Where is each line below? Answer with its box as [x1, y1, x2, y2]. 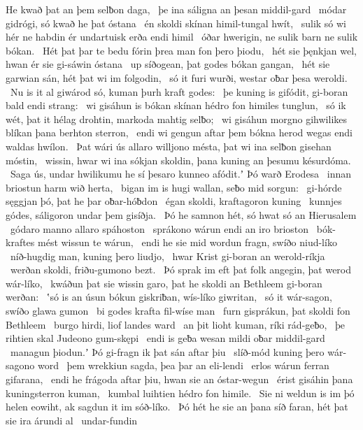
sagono [6, 358, 35, 373]
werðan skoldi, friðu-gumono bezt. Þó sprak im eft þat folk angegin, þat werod [10, 262, 352, 277]
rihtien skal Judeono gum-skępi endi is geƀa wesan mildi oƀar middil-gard [6, 331, 325, 345]
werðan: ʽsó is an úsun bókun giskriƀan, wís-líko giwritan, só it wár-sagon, [6, 289, 332, 304]
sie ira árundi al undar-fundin [6, 413, 138, 427]
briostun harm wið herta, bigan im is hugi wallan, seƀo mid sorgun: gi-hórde [6, 180, 342, 194]
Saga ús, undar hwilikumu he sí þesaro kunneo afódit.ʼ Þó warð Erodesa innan [10, 166, 352, 181]
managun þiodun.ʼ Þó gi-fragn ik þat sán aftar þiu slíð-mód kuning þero [10, 344, 325, 359]
